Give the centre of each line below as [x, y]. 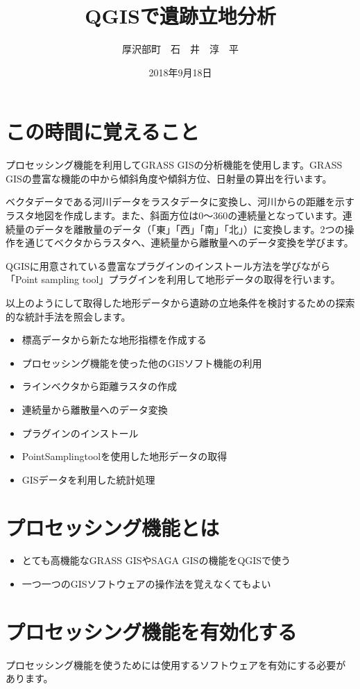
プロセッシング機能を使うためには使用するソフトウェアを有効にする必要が [176, 664]
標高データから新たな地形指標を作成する [114, 340]
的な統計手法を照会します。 [68, 316]
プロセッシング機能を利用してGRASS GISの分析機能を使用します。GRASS [174, 165]
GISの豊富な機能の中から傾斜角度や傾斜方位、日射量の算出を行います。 [169, 178]
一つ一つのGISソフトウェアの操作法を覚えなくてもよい [146, 584]
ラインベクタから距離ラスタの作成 [99, 386]
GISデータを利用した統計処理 [88, 479]
